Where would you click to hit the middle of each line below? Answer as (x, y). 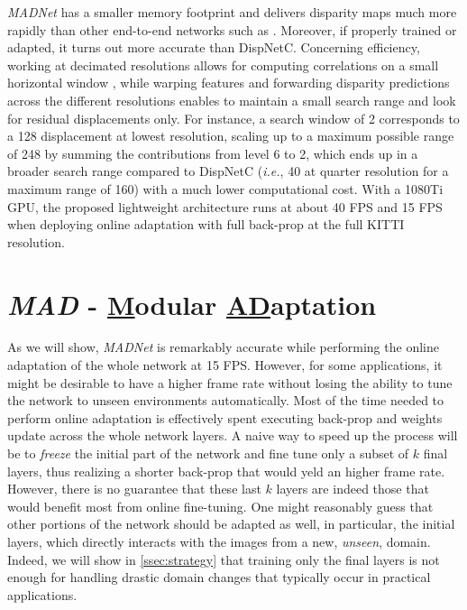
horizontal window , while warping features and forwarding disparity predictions (229, 83)
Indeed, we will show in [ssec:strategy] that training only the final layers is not (224, 559)
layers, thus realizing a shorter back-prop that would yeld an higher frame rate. (226, 471)
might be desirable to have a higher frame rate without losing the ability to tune (230, 382)
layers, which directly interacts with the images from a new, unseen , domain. (219, 541)
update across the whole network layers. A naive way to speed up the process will (233, 435)
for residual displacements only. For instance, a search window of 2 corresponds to (233, 118)
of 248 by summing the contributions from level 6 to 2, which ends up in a (213, 153)
